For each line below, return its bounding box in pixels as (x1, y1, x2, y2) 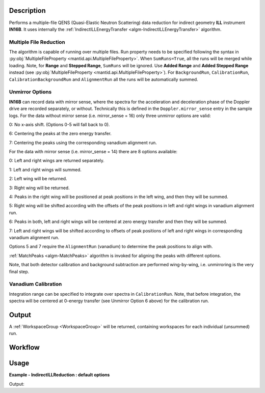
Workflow (9, 343, 40, 352)
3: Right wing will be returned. (9, 185, 70, 191)
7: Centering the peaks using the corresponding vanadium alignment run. (9, 140, 157, 145)
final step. (9, 268, 29, 275)
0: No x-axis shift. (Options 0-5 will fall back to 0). (9, 121, 110, 127)
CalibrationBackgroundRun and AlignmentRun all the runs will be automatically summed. (9, 76, 198, 82)
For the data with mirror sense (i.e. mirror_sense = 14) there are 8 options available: (9, 149, 178, 155)
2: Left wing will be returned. (9, 176, 67, 182)
